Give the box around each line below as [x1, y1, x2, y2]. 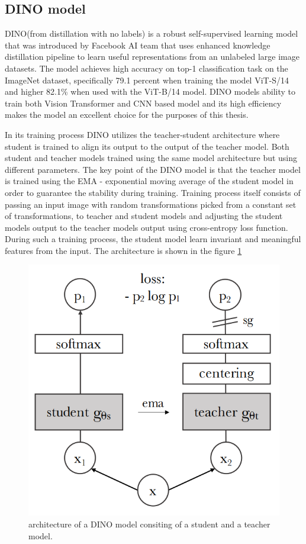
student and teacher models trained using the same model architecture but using [5, 152, 298, 164]
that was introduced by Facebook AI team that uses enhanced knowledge [5, 38, 270, 51]
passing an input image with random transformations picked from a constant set [5, 198, 297, 210]
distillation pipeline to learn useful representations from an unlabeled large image [5, 50, 299, 63]
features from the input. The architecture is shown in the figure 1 [5, 244, 242, 256]
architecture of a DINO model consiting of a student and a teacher [28, 518, 270, 530]
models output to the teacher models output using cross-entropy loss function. [5, 221, 288, 233]
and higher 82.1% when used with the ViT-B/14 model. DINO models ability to [5, 85, 295, 98]
